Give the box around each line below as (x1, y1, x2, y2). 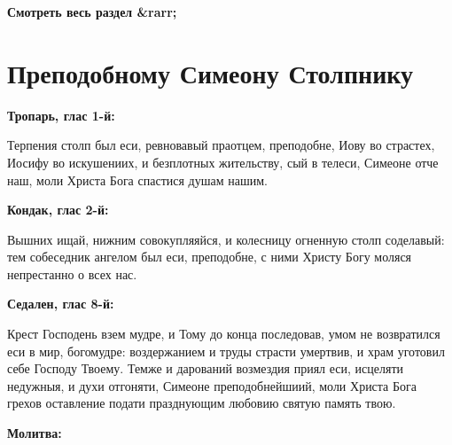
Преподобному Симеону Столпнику (7, 54, 414, 90)
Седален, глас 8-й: (7, 294, 114, 313)
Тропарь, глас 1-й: (7, 105, 115, 124)
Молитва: (7, 424, 62, 442)
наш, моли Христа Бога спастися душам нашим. (7, 170, 268, 189)
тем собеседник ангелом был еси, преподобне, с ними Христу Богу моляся (7, 247, 412, 266)
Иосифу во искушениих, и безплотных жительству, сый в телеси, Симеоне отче (7, 152, 439, 171)
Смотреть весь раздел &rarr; (7, 3, 177, 20)
